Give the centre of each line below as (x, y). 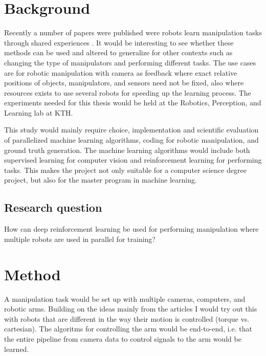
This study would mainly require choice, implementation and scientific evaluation (131, 130)
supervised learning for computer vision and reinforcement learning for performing (133, 160)
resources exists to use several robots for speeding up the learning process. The (128, 92)
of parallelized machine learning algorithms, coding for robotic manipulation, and (131, 140)
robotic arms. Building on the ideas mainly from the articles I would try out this (131, 309)
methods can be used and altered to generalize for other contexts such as (118, 52)
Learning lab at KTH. (39, 112)
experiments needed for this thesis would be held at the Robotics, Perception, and (133, 103)
